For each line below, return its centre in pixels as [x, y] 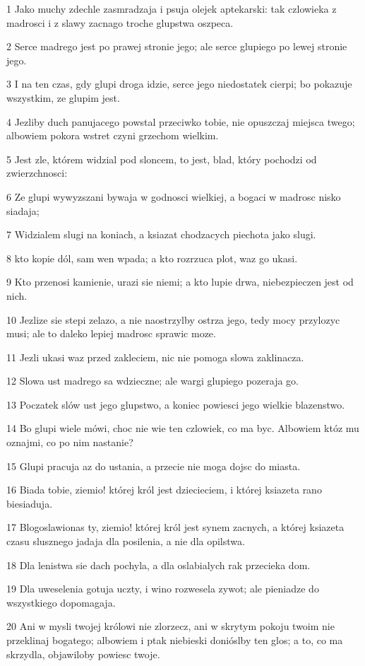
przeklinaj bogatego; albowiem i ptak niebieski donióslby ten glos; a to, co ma [175, 640]
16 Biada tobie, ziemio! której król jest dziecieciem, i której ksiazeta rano [164, 490]
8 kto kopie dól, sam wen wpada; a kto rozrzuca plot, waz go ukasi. [152, 258]
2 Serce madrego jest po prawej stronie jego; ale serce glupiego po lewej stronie [177, 46]
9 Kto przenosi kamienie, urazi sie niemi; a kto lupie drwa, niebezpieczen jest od [180, 282]
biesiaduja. [30, 503]
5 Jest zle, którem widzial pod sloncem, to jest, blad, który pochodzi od [162, 159]
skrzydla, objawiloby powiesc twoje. [83, 654]
